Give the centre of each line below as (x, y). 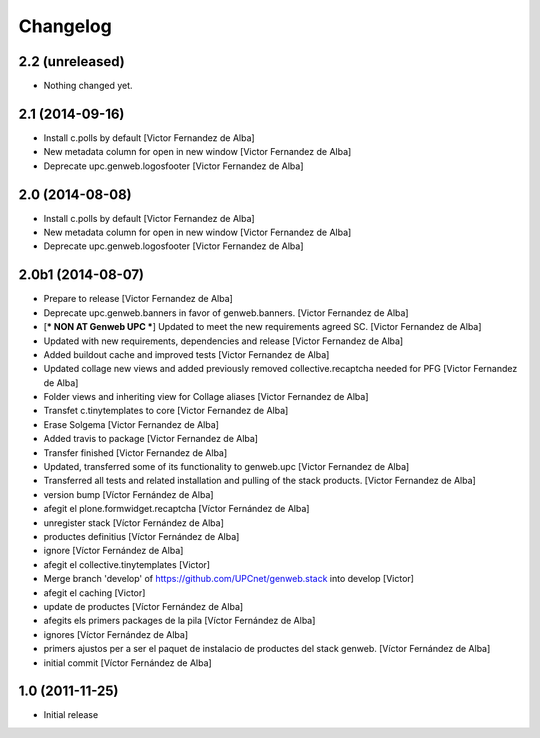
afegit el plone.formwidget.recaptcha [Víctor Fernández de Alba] (176, 509)
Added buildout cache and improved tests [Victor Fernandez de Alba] (186, 354)
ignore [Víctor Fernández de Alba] (113, 551)
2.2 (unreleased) (71, 61)
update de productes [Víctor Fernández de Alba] (143, 606)
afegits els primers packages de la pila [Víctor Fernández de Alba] (179, 621)
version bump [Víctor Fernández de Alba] (128, 494)
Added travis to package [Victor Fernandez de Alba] (151, 439)
